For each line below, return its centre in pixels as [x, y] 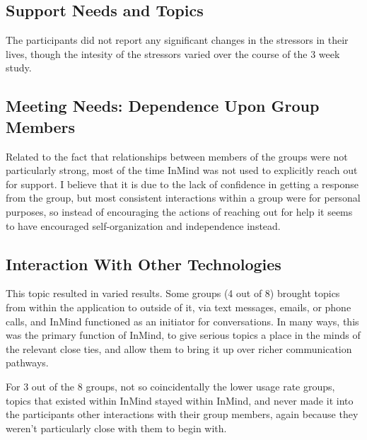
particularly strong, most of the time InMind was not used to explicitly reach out [182, 170]
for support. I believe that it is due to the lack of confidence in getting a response [182, 184]
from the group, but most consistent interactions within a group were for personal [183, 198]
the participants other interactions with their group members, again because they [182, 414]
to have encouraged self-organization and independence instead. [143, 225]
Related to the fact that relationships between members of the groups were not [177, 156]
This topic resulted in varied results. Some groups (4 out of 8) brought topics [173, 293]
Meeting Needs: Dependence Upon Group [163, 106]
